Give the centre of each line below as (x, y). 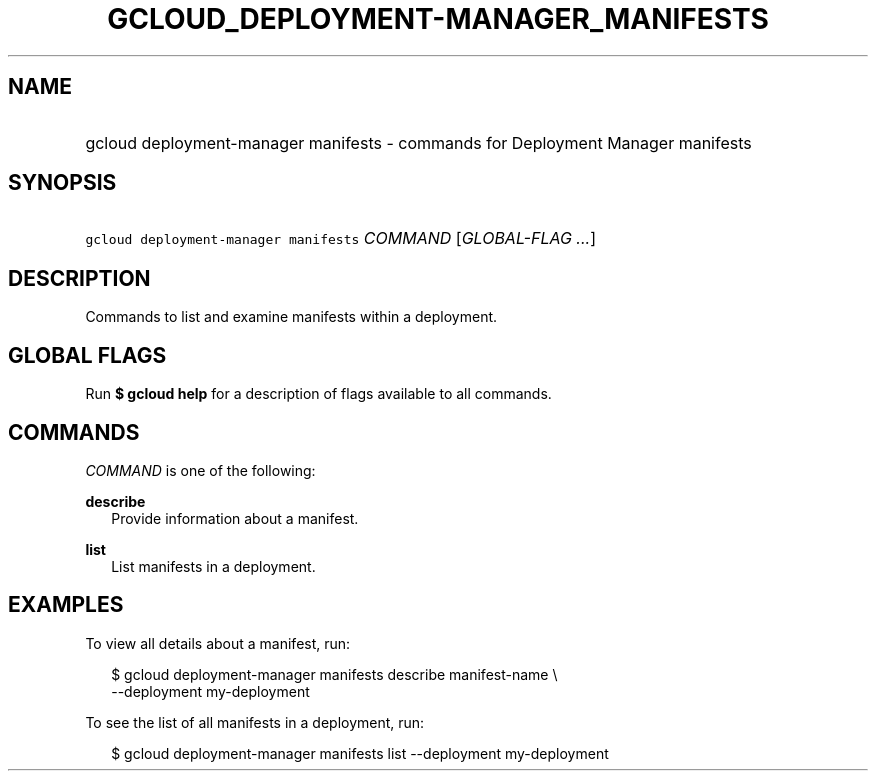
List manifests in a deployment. (213, 566)
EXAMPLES (66, 605)
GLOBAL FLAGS (87, 355)
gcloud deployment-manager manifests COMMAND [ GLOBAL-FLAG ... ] (341, 238)
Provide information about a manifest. (235, 518)
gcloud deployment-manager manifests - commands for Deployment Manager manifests (418, 142)
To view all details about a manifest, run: (218, 643)
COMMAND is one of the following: (200, 470)
